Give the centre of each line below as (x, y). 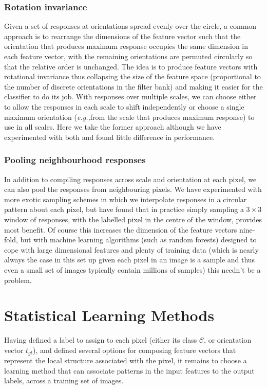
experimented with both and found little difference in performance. (110, 137)
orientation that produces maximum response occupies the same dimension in (126, 46)
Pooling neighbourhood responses (75, 160)
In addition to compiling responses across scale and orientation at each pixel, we (130, 179)
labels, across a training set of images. (64, 381)
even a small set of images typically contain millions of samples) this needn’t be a (132, 269)
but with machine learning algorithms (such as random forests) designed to (138, 240)
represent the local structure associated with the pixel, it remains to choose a (126, 360)
